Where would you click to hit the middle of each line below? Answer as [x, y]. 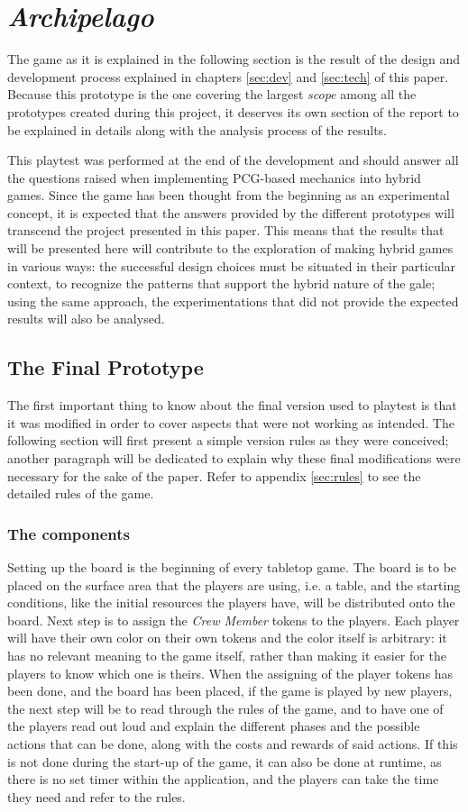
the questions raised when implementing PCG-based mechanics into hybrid [214, 177]
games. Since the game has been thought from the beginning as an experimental [229, 195]
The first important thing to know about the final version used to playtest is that [232, 405]
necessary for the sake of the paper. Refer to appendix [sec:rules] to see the [214, 475]
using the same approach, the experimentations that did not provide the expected [233, 301]
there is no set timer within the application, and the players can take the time [223, 779]
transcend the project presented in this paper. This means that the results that [226, 230]
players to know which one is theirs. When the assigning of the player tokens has [230, 673]
